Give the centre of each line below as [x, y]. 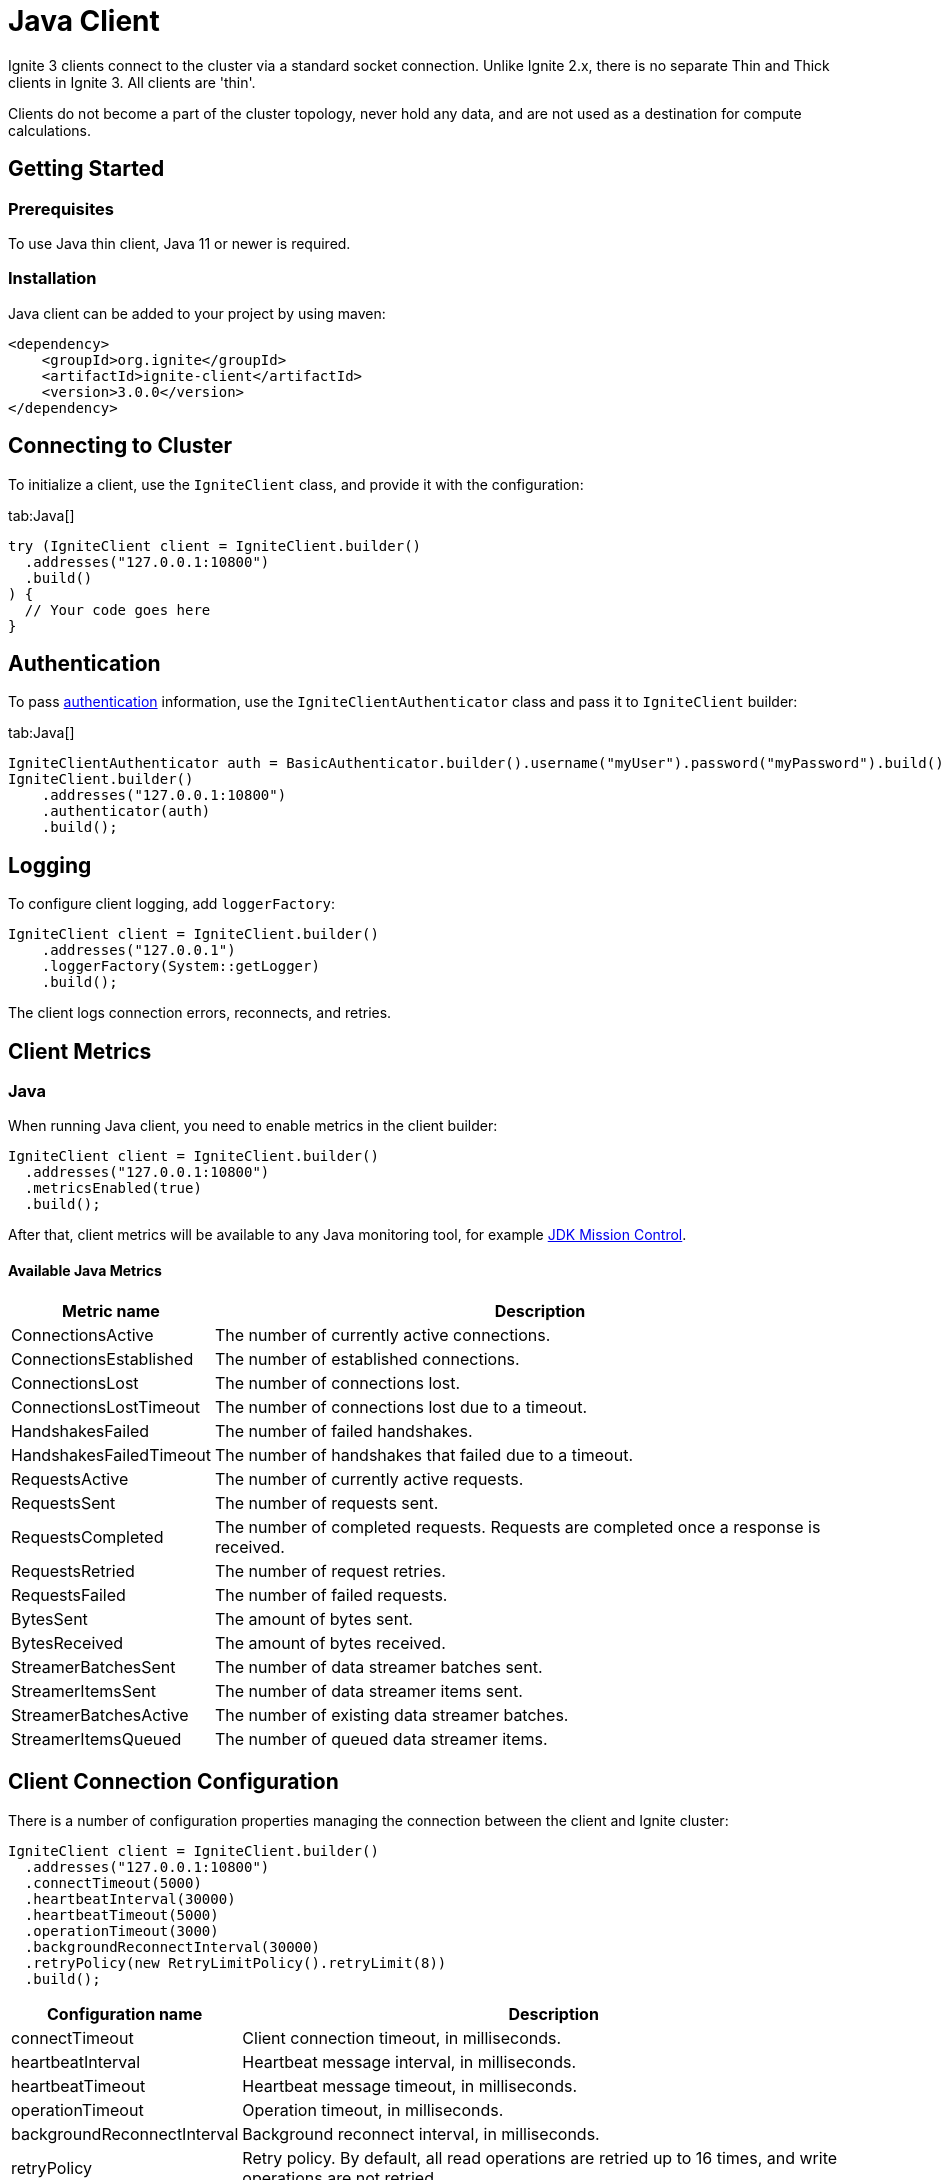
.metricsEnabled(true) [113, 1188]
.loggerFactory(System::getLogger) [180, 966]
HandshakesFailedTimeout [111, 1454]
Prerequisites [61, 208]
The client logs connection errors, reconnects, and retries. [200, 1013]
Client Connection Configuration [173, 1782]
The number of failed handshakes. [343, 1430]
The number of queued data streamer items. [381, 1738]
